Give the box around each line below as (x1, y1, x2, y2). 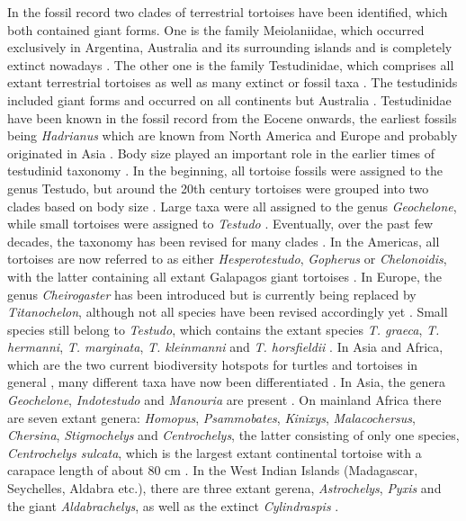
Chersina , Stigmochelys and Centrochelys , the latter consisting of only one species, (7, 426, 460, 445)
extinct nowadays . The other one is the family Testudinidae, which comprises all (7, 55, 454, 74)
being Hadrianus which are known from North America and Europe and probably (7, 126, 458, 145)
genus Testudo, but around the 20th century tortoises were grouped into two (7, 178, 429, 197)
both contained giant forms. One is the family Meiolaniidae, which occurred (7, 20, 425, 39)
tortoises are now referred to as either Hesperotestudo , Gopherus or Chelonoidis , (7, 249, 447, 268)
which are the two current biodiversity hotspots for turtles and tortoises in (7, 355, 418, 373)
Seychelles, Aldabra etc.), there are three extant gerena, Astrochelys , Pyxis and (7, 479, 442, 498)
